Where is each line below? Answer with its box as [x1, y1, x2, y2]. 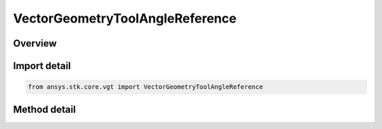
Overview [13, 37, 57, 49]
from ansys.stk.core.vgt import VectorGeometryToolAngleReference [28, 83, 263, 91]
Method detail [13, 103, 76, 116]
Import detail [13, 60, 71, 72]
